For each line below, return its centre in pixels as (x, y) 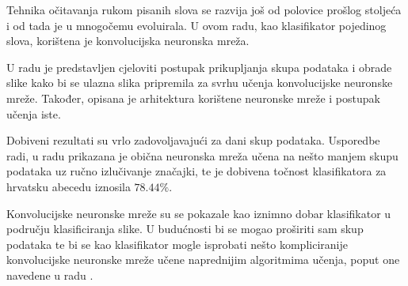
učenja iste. (34, 113)
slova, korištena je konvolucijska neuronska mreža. (128, 41)
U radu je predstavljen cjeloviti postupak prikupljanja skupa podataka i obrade (199, 67)
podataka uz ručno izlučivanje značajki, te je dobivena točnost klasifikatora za (196, 171)
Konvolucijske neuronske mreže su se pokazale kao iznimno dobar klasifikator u (199, 213)
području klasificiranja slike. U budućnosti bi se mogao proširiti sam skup (185, 229)
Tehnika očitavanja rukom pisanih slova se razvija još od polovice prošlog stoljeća (204, 9)
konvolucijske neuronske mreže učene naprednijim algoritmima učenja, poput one (203, 260)
